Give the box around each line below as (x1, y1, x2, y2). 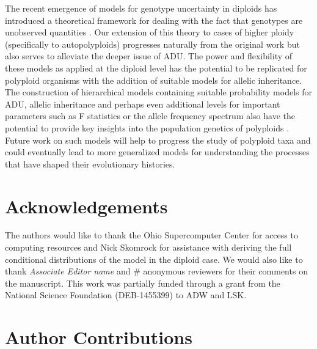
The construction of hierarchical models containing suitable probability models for (5, 86, 312, 98)
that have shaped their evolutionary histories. (5, 157, 175, 170)
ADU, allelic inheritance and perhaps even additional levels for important (5, 97, 280, 110)
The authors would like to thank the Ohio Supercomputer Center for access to (5, 229, 298, 241)
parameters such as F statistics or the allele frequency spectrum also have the (5, 109, 295, 122)
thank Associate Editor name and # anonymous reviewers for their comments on (5, 265, 308, 277)
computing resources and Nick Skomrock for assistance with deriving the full (5, 241, 292, 254)
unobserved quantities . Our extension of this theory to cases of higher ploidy (5, 26, 294, 39)
